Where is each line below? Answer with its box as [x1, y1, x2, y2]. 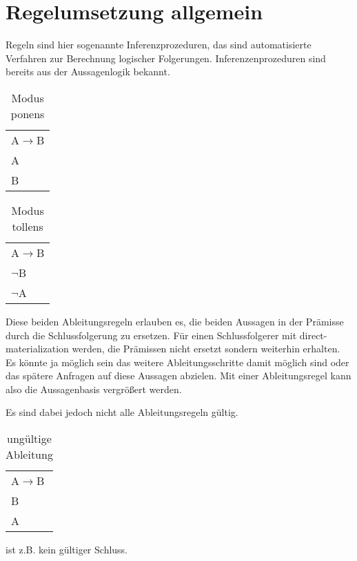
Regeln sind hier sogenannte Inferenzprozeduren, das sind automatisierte [6, 37, 312, 52]
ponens [10, 105, 45, 122]
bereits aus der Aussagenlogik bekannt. [6, 64, 170, 79]
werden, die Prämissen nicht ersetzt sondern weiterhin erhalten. [72, 341, 340, 356]
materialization [6, 341, 69, 356]
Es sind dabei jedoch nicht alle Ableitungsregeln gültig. [6, 405, 238, 419]
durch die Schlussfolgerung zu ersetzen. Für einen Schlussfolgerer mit [6, 327, 297, 342]
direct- [299, 327, 327, 342]
